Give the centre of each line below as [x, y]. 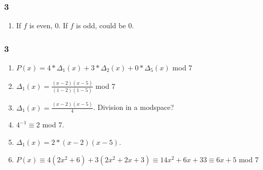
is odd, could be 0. [105, 25]
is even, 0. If [49, 25]
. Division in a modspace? [134, 107]
